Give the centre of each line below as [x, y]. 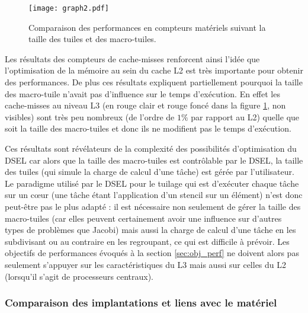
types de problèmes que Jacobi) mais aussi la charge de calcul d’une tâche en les [150, 230]
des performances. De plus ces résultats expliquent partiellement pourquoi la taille [154, 82]
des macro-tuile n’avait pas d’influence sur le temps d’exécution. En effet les [142, 93]
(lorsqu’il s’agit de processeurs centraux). [79, 276]
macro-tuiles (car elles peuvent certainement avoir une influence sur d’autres [143, 218]
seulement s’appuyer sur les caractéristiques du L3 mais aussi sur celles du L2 [146, 264]
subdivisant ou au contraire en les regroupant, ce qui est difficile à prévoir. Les [147, 241]
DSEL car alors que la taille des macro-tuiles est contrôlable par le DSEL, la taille [154, 160]
